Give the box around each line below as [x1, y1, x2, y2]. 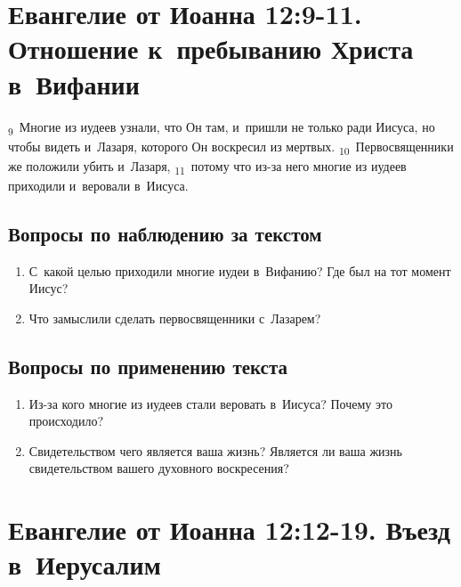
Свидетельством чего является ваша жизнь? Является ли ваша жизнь [28, 441, 402, 460]
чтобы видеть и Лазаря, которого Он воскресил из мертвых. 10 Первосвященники [8, 136, 454, 158]
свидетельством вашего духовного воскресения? [28, 459, 289, 477]
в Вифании [8, 65, 140, 102]
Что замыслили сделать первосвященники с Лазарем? [28, 308, 321, 327]
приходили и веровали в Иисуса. [8, 175, 189, 194]
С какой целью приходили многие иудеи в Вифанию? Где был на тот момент [28, 261, 451, 280]
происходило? [28, 412, 104, 430]
